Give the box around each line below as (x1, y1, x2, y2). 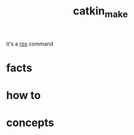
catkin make (72, 4, 129, 20)
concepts (6, 116, 54, 130)
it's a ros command (6, 40, 54, 47)
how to (6, 89, 41, 103)
